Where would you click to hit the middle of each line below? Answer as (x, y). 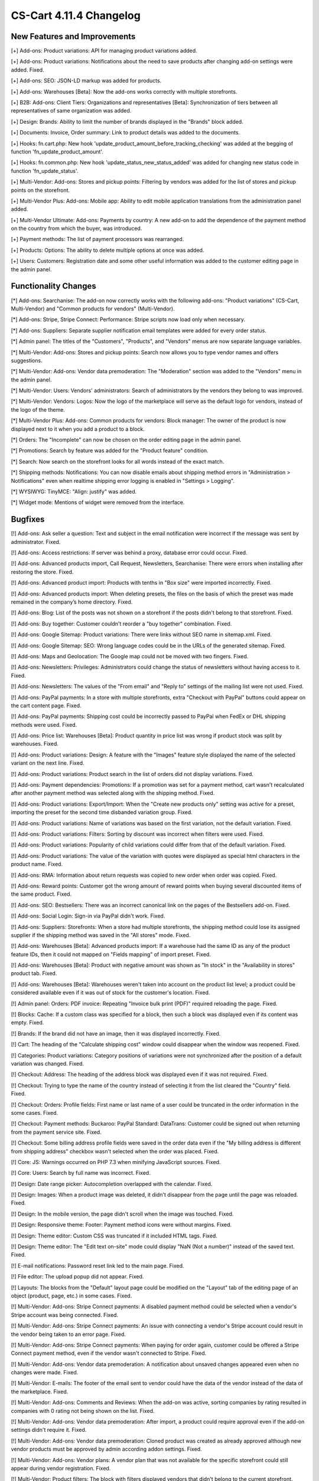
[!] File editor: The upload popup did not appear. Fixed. (77, 1277)
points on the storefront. (40, 190)
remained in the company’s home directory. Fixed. (72, 602)
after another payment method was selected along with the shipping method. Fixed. (113, 793)
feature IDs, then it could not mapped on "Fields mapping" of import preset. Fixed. (111, 954)
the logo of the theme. (38, 409)
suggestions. (27, 360)
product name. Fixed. (37, 864)
